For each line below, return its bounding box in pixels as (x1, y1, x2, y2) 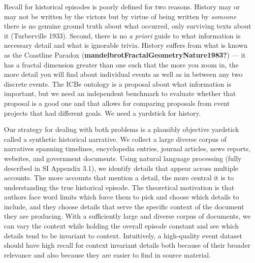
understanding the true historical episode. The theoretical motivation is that (4, 182, 234, 192)
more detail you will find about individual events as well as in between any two (4, 69, 243, 79)
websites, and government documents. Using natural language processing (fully (4, 153, 242, 163)
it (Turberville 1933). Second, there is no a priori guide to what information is (4, 30, 241, 40)
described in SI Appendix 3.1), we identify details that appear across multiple (4, 163, 239, 173)
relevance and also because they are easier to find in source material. (4, 249, 211, 260)
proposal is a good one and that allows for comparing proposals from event (4, 98, 230, 108)
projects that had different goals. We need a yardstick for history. (4, 107, 201, 118)
